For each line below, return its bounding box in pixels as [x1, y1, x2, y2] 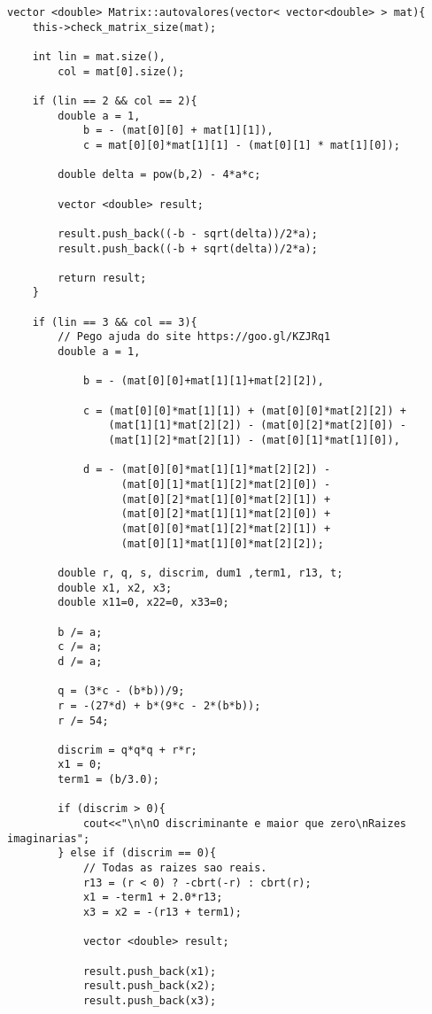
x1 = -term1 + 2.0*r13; [82, 891, 223, 904]
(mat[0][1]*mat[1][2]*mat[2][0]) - [120, 478, 331, 491]
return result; [58, 271, 147, 284]
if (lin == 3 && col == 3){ [32, 315, 197, 329]
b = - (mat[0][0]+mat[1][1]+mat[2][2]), [82, 375, 324, 388]
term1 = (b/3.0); [58, 773, 159, 786]
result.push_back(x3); [82, 994, 217, 1007]
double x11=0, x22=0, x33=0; [58, 596, 229, 609]
